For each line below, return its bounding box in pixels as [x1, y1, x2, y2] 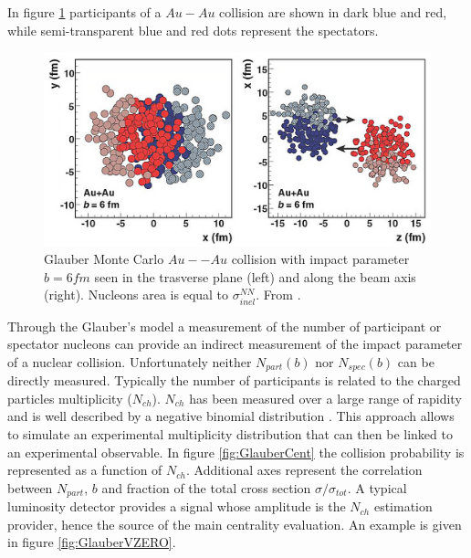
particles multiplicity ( [7, 388, 132, 407]
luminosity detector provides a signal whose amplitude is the [7, 497, 346, 516]
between [7, 478, 53, 497]
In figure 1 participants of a [7, 3, 162, 21]
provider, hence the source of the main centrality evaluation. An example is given [7, 514, 462, 533]
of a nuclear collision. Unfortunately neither [7, 352, 252, 371]
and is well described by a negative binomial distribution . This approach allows [7, 406, 455, 426]
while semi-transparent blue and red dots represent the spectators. [7, 20, 379, 39]
